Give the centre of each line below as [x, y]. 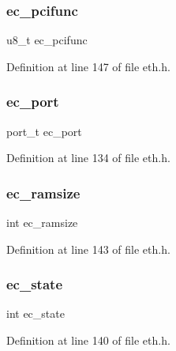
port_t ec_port [44, 131]
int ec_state [36, 313]
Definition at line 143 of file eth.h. [88, 249]
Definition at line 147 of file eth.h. [88, 66]
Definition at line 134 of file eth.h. [88, 158]
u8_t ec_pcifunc [47, 40]
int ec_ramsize [42, 223]
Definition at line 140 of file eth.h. [88, 340]
